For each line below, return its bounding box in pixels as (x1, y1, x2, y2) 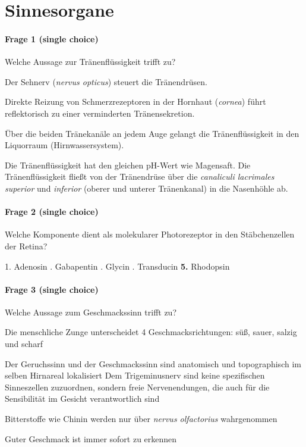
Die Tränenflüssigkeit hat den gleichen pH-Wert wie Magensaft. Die (5, 158, 251, 171)
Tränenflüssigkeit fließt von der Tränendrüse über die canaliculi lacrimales (5, 170, 275, 183)
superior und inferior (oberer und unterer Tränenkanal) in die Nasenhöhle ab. (5, 182, 288, 194)
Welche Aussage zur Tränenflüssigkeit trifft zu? (5, 55, 176, 68)
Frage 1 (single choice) (5, 32, 99, 45)
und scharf (5, 337, 43, 350)
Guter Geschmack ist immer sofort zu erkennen (5, 432, 177, 445)
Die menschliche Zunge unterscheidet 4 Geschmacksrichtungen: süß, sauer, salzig (5, 326, 297, 338)
